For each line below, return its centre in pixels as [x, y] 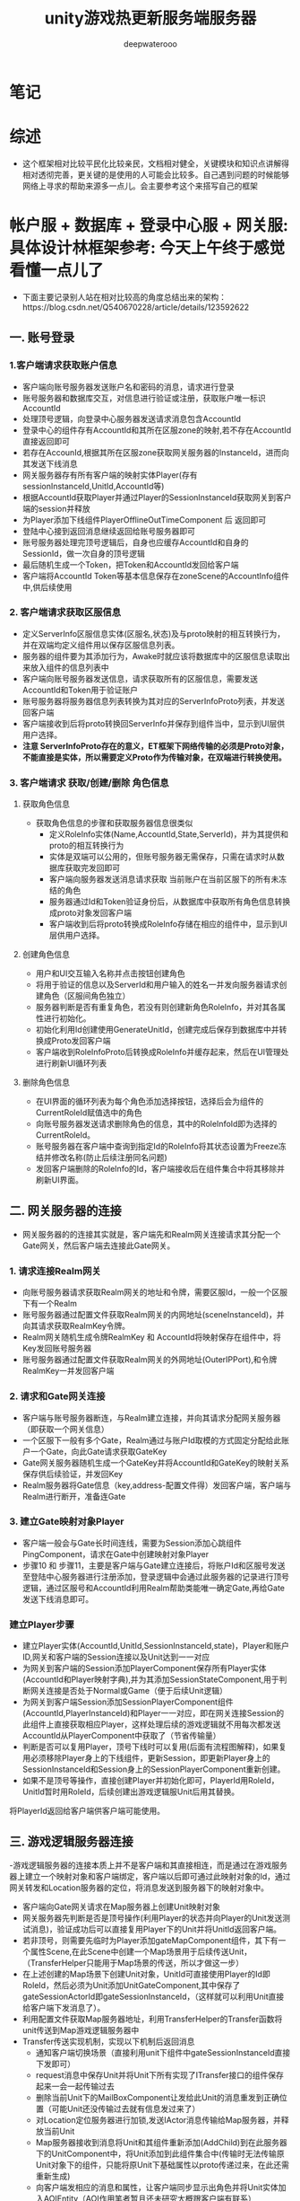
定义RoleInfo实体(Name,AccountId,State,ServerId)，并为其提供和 [169, 834]
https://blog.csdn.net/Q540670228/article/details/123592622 [136, 307]
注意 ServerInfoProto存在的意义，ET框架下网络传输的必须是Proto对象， [155, 745]
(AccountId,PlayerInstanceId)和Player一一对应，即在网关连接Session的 [153, 1713]
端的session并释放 [56, 508]
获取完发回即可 [93, 868]
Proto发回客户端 [81, 1041]
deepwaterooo [150, 44]
